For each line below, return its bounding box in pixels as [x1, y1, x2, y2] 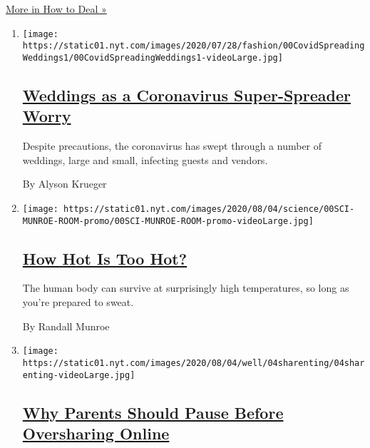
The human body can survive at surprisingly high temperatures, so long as [22, 280, 349, 295]
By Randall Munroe [22, 318, 110, 333]
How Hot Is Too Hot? [22, 247, 187, 269]
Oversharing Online [22, 422, 170, 444]
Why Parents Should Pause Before [22, 401, 284, 423]
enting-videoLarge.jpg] [22, 370, 135, 380]
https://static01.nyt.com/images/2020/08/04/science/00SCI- [63, 203, 355, 214]
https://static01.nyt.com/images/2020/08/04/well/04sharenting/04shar [22, 357, 365, 368]
